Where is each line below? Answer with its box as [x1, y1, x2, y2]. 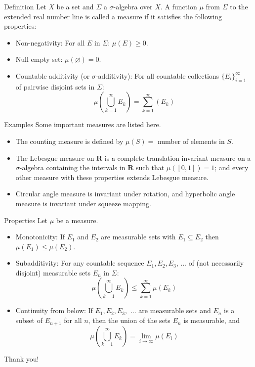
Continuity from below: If [15, 305, 93, 316]
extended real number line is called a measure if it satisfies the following [4, 11, 222, 21]
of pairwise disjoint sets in [15, 81, 95, 92]
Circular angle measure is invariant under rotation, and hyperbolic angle [15, 188, 235, 199]
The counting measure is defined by [15, 136, 124, 146]
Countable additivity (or [15, 70, 90, 81]
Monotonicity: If [15, 231, 65, 242]
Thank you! [4, 353, 39, 364]
